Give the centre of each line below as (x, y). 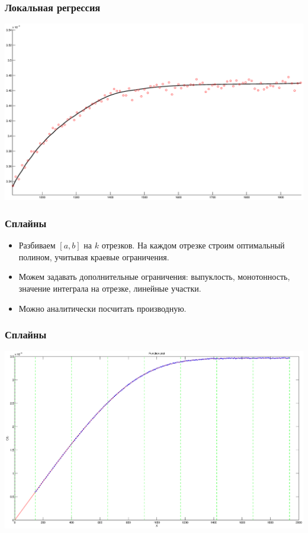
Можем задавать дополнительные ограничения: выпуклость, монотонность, (154, 277)
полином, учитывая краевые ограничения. (94, 256)
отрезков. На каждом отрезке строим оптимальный (193, 245)
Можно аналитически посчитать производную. (102, 308)
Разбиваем (37, 245)
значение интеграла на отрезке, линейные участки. (110, 288)
